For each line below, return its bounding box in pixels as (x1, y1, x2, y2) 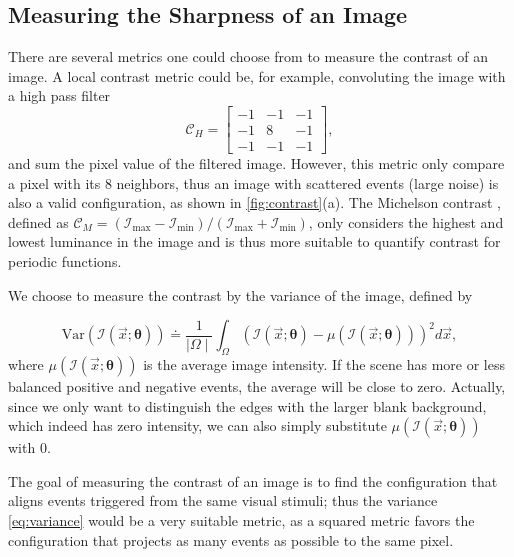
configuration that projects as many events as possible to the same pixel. (8, 529, 454, 550)
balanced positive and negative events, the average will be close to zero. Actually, (8, 376, 506, 397)
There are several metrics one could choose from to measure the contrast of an (8, 46, 489, 67)
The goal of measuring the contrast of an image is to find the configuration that (8, 470, 498, 491)
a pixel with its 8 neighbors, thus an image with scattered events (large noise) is (8, 172, 499, 193)
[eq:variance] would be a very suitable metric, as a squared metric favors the (8, 510, 475, 530)
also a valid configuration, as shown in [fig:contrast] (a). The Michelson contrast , (8, 192, 501, 213)
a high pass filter (8, 85, 111, 106)
